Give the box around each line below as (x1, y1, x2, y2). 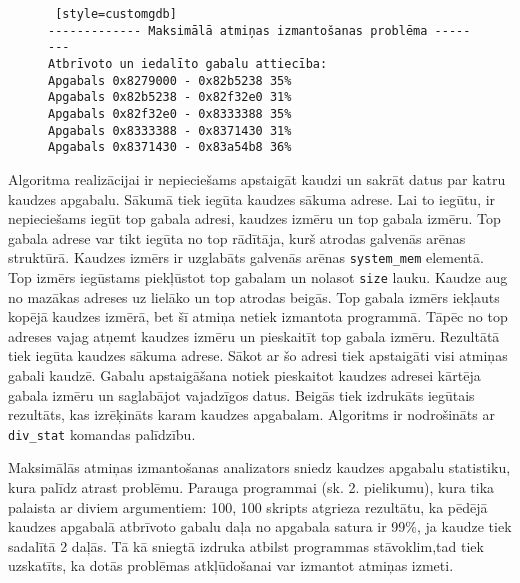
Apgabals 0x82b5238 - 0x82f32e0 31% (48, 90, 292, 105)
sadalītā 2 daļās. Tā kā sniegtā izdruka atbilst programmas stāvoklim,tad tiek (8, 535, 484, 556)
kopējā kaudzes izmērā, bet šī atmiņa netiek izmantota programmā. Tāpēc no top (8, 306, 508, 327)
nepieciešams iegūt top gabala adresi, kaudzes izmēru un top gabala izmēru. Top (8, 208, 501, 229)
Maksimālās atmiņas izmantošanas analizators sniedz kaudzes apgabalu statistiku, (8, 457, 511, 478)
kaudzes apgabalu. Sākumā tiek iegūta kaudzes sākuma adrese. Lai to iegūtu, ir (8, 188, 496, 209)
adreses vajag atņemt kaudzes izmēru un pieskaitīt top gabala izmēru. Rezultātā (8, 325, 500, 346)
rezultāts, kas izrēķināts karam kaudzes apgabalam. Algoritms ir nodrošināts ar (8, 404, 495, 425)
